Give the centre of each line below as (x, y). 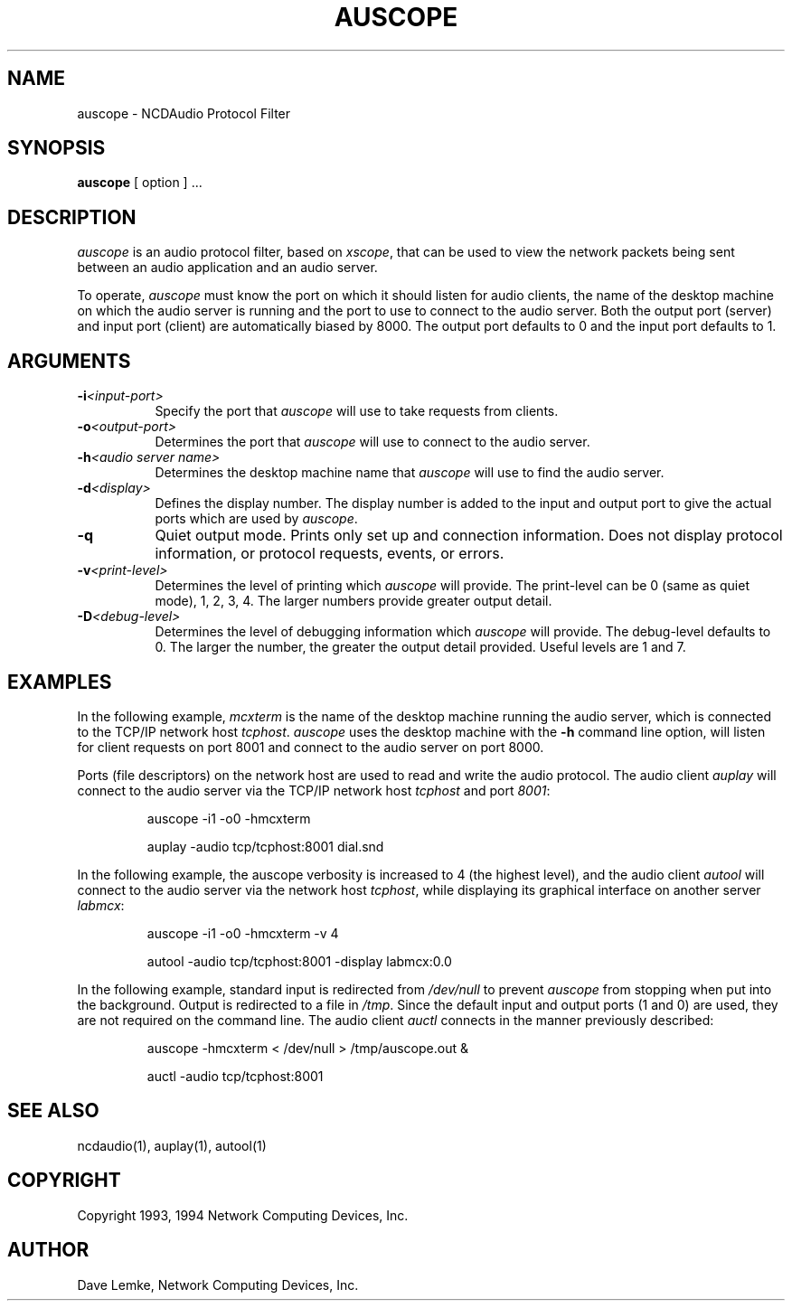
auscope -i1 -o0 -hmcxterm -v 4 (243, 933)
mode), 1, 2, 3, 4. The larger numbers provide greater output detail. (354, 601)
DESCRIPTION (72, 217)
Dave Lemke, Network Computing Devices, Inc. (218, 1284)
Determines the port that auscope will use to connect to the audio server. (372, 442)
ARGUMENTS (69, 361)
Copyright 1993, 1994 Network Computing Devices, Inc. (243, 1215)
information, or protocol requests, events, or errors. (330, 554)
